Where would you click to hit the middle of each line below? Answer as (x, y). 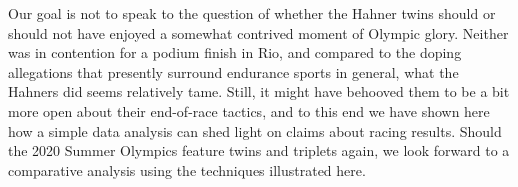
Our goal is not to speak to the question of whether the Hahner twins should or (252, 13)
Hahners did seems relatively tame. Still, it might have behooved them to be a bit (259, 91)
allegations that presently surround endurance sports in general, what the (233, 71)
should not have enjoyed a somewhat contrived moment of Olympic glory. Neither (258, 32)
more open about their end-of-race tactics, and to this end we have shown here (249, 110)
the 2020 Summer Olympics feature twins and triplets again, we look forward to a (259, 150)
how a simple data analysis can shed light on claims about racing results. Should (255, 130)
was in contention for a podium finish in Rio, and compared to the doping (235, 52)
